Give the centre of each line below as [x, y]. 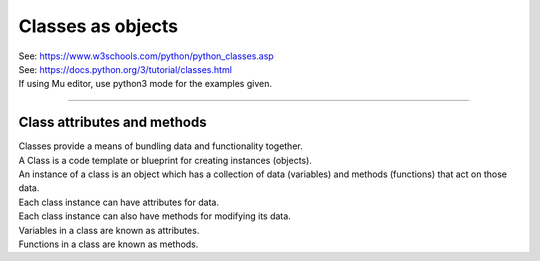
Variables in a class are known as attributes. [109, 230]
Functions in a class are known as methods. [108, 244]
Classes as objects [98, 26]
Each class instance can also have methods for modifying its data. [155, 216]
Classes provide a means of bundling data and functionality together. [161, 146]
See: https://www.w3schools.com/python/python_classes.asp [146, 56]
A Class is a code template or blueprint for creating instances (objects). [165, 160]
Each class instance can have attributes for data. [119, 202]
